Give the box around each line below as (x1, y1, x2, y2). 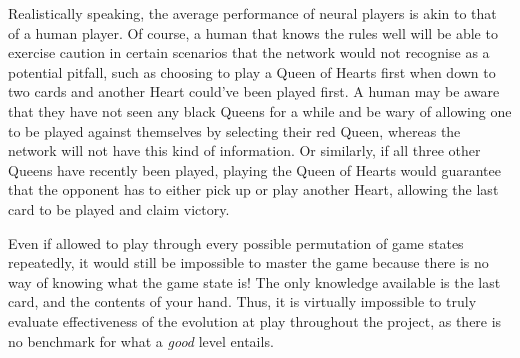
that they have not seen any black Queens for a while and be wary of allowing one (8, 100, 512, 121)
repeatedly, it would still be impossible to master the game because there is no (8, 252, 489, 273)
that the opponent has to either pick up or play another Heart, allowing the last (8, 179, 499, 200)
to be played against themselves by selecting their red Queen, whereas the (8, 120, 461, 141)
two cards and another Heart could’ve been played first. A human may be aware (8, 81, 500, 102)
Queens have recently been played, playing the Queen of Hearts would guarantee (8, 159, 501, 180)
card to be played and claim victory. (8, 198, 230, 219)
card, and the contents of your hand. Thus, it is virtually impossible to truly (8, 291, 477, 312)
